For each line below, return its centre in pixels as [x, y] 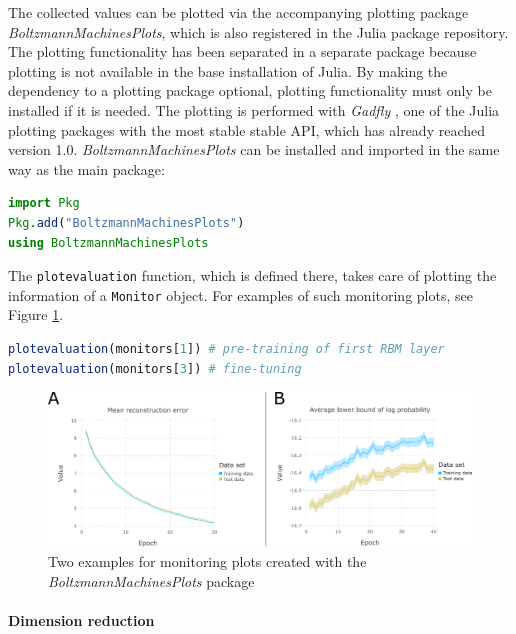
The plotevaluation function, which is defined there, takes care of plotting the [252, 275]
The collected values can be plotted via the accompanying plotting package [238, 12]
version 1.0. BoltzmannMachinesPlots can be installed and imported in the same [254, 149]
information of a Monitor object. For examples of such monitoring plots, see [240, 294]
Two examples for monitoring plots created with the [207, 561]
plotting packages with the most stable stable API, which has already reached [247, 129]
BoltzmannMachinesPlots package [151, 580]
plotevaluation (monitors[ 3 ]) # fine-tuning [155, 368]
